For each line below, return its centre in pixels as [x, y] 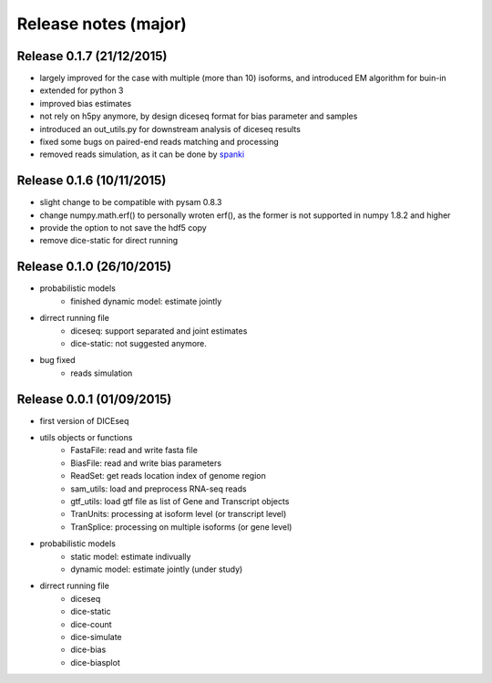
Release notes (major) [102, 24]
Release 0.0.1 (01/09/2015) [94, 399]
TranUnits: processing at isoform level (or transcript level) [179, 514]
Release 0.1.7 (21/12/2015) [92, 56]
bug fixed [58, 360]
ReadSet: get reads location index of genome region [168, 476]
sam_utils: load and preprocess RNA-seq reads [159, 489]
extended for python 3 [82, 90]
